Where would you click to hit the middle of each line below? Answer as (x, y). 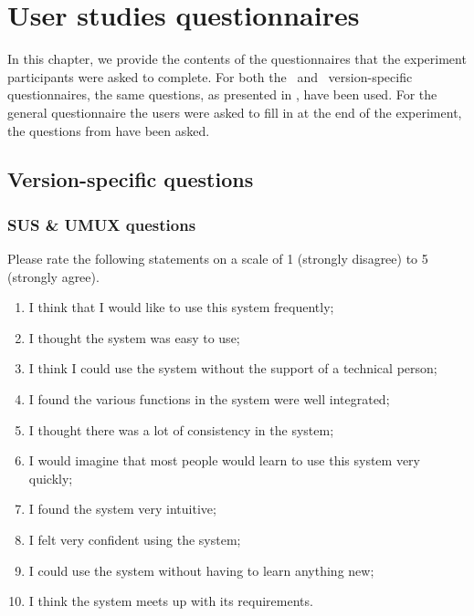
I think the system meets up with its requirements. (171, 601)
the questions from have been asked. (109, 130)
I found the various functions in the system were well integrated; (209, 399)
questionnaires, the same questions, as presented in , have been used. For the (222, 94)
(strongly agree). (53, 276)
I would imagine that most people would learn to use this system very (224, 460)
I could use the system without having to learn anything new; (201, 570)
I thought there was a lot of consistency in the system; (181, 429)
